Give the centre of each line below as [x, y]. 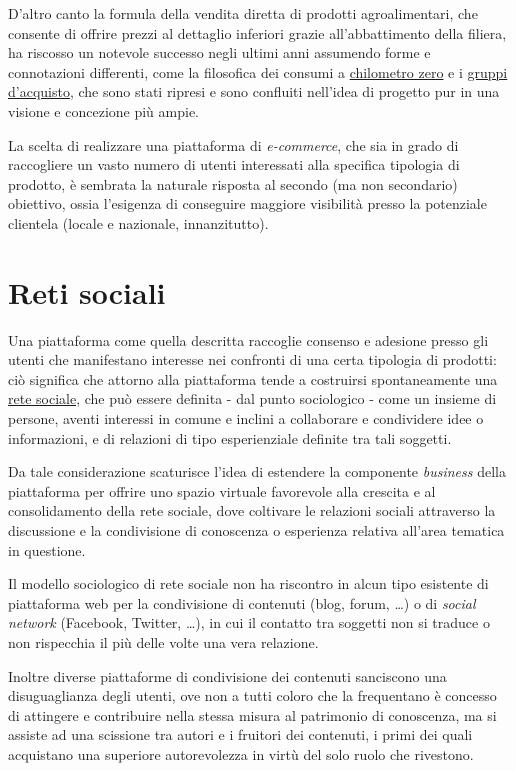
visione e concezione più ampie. [104, 110]
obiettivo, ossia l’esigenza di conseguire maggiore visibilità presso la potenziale [247, 203]
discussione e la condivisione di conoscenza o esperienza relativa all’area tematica [256, 530]
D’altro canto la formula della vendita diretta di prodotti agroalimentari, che [243, 13]
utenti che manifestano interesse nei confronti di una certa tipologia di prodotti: [252, 359]
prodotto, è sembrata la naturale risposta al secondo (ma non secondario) [233, 183]
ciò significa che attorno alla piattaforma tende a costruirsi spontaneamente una [253, 378]
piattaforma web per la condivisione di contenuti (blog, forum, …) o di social [242, 602]
